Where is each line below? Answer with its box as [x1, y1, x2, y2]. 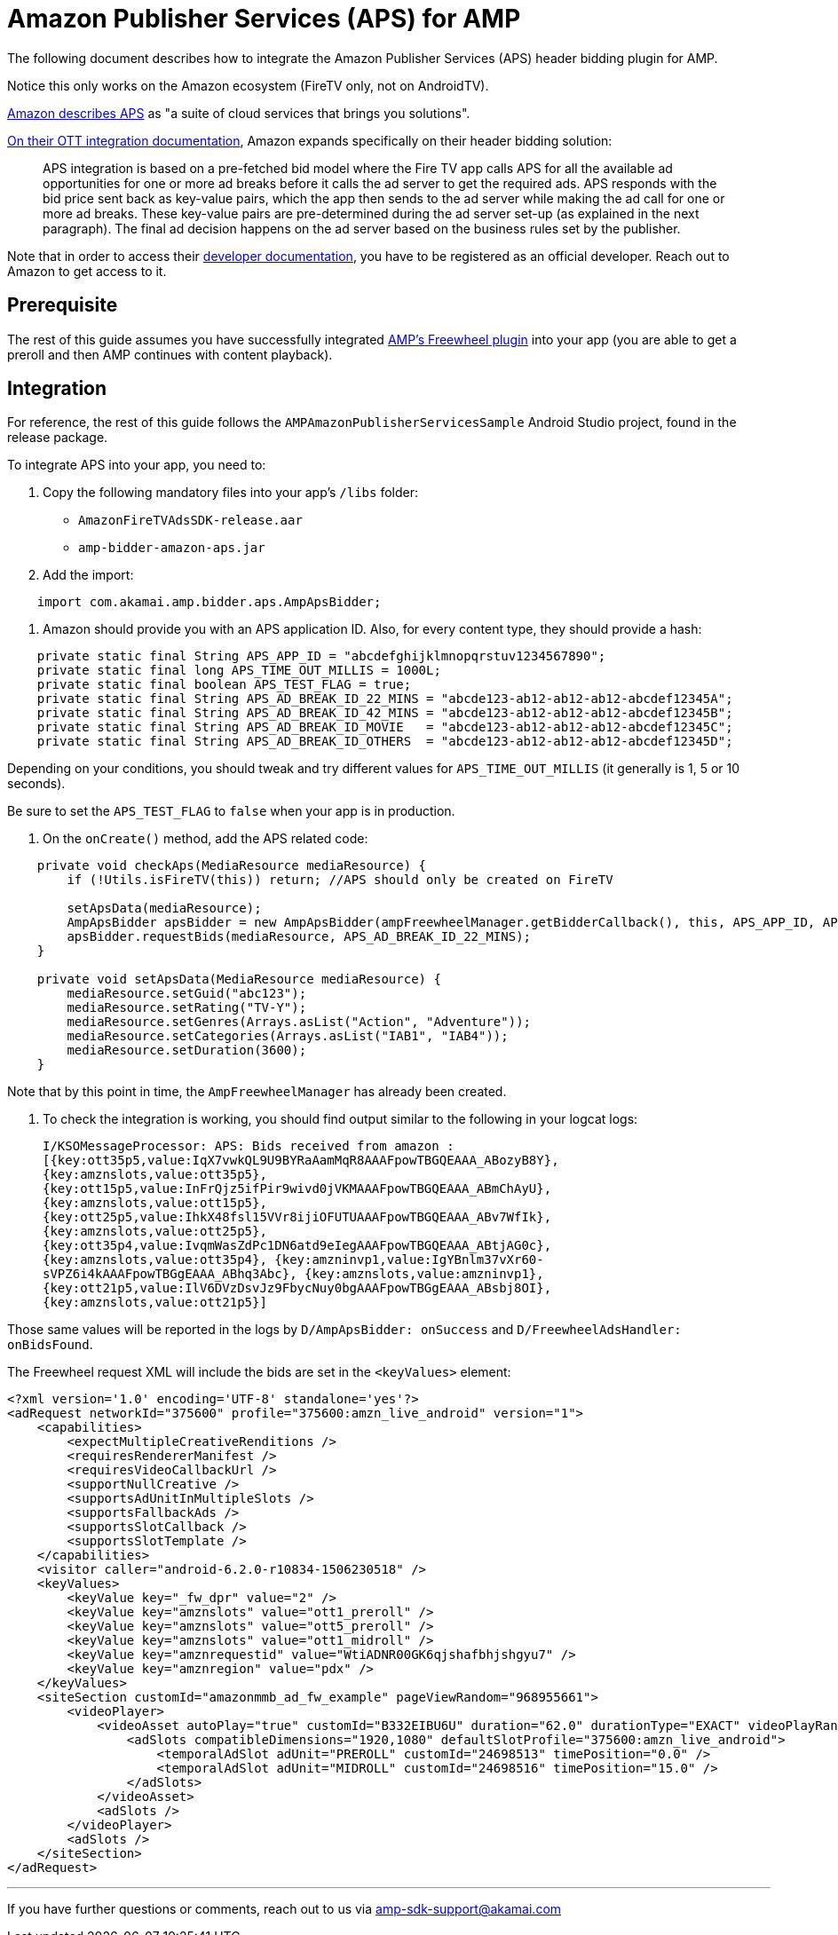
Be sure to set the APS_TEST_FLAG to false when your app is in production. [7, 803, 455, 819]
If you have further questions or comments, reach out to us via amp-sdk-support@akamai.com [7, 1901, 562, 1917]
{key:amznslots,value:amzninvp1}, [304, 1267, 544, 1282]
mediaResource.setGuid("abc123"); [67, 986, 307, 1001]
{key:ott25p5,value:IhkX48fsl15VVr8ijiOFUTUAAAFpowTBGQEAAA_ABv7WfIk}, [43, 1210, 552, 1225]
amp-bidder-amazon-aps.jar [78, 541, 265, 556]
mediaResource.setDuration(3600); [67, 1043, 307, 1058]
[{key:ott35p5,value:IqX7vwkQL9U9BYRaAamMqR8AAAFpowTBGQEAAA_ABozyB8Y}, [43, 1153, 559, 1168]
